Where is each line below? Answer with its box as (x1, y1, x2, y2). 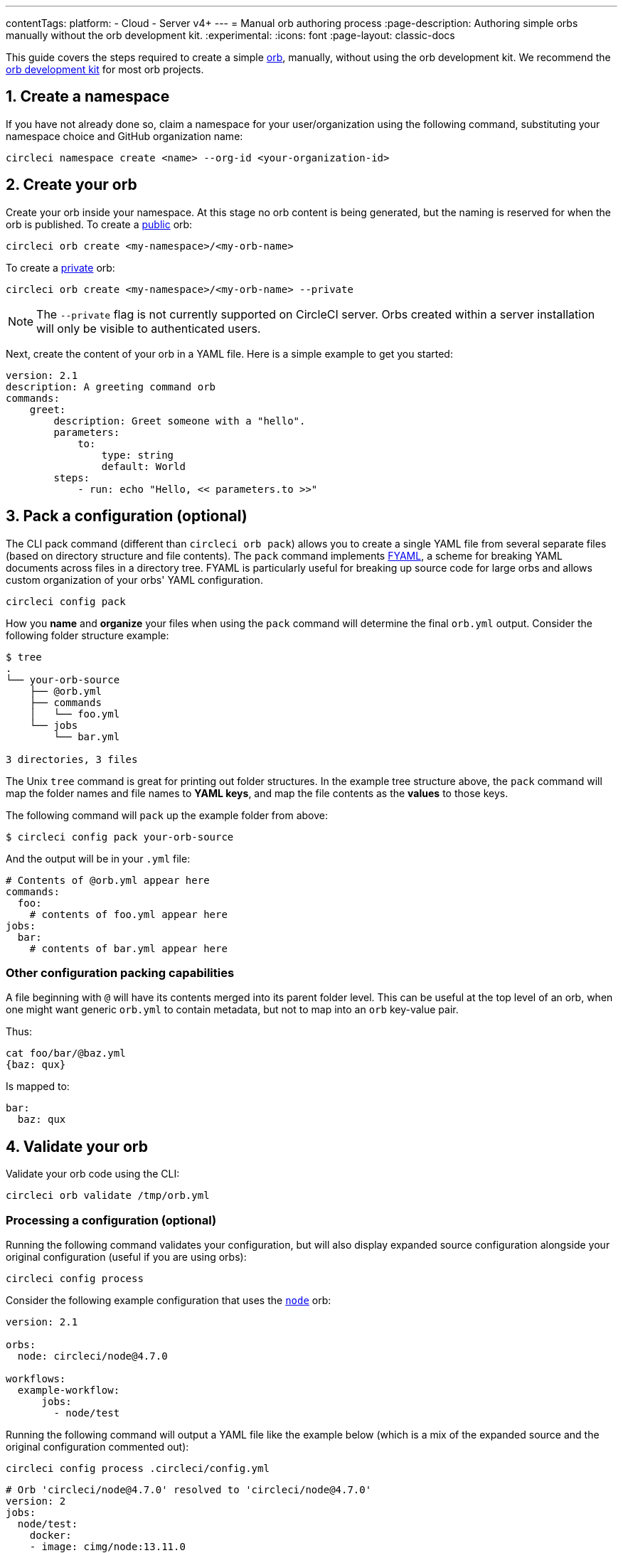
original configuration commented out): (6, 1440, 189, 1453)
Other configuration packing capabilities (6, 965, 235, 980)
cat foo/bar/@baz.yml (6, 1047, 126, 1060)
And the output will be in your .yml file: (6, 852, 191, 865)
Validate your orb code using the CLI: (6, 1168, 180, 1180)
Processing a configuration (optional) (6, 1212, 217, 1227)
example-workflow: (17, 1384, 120, 1396)
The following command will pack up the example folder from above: (6, 808, 329, 821)
